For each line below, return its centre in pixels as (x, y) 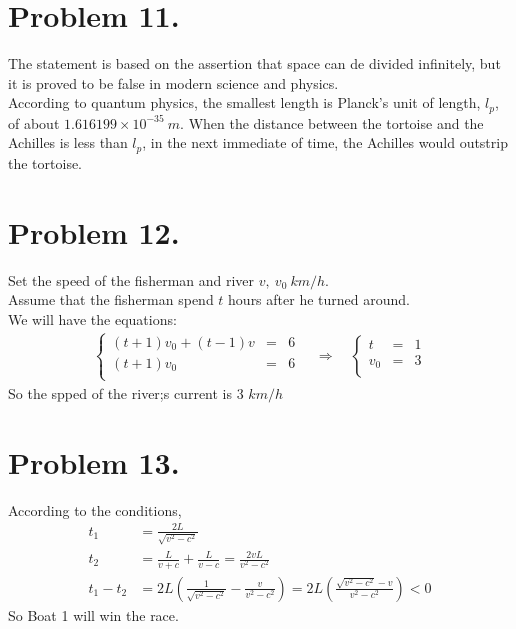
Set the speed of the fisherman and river (131, 279)
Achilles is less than (68, 142)
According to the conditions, (95, 509)
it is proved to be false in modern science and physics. (173, 82)
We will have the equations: (92, 318)
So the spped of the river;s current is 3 (126, 392)
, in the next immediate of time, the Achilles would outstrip (325, 142)
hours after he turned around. (319, 299)
